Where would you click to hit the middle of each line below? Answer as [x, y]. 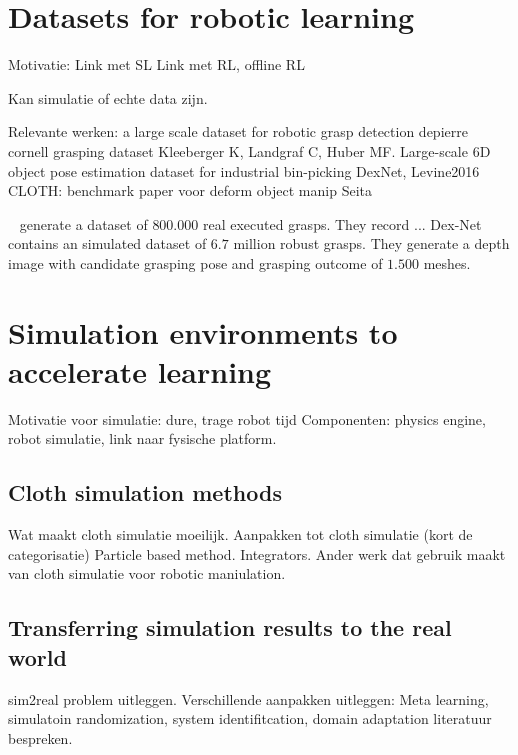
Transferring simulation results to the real [230, 627]
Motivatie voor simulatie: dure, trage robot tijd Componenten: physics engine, [247, 418]
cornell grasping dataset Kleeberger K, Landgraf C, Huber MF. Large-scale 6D [249, 150]
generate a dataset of [83, 223]
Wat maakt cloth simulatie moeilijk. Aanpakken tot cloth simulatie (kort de [240, 534]
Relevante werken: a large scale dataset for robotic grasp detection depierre [238, 131]
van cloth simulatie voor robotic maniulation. [147, 573]
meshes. [447, 262]
